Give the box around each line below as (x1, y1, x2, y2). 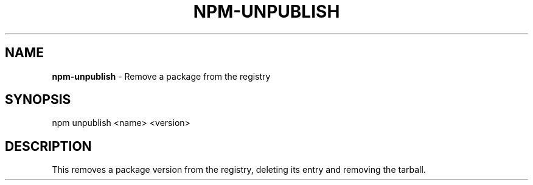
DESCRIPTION (5, 138, 92, 154)
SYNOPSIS (5, 92, 71, 108)
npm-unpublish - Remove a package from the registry (52, 71, 271, 82)
